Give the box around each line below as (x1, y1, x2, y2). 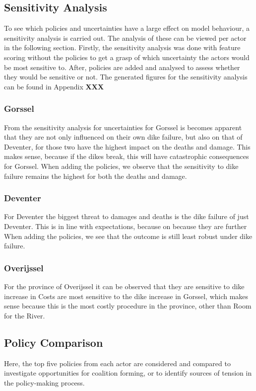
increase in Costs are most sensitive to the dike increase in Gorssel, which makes (4, 291, 249, 301)
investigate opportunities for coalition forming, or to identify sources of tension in (4, 368, 252, 378)
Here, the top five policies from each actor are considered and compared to (4, 358, 231, 368)
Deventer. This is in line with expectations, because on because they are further (4, 221, 247, 231)
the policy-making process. (4, 377, 85, 388)
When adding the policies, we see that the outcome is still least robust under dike (4, 231, 253, 241)
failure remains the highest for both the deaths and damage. (4, 170, 187, 181)
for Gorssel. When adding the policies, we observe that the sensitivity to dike (4, 160, 239, 171)
